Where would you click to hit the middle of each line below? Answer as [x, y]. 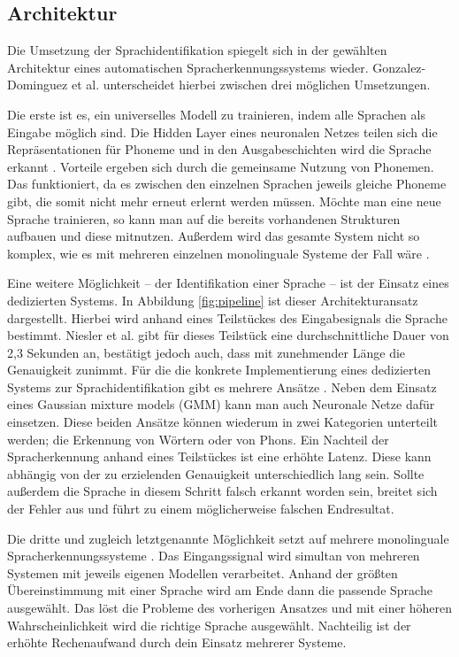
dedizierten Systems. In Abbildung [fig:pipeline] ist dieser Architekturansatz [213, 300]
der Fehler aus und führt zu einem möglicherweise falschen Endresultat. [201, 509]
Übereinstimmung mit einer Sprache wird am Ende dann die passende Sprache [220, 590]
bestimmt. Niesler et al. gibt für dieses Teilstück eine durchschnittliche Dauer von [228, 335]
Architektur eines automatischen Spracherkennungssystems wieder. [188, 67]
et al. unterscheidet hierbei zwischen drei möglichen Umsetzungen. [251, 85]
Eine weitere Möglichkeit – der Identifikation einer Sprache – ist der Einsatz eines [228, 283]
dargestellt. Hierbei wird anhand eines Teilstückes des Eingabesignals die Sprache [227, 317]
